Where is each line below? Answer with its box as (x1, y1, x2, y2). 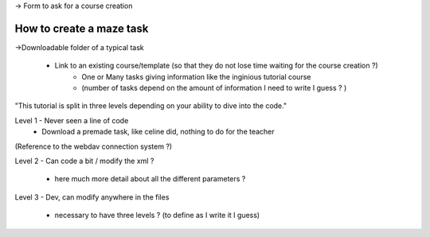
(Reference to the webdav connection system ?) (14, 142, 173, 151)
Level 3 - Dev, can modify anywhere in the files (14, 192, 170, 202)
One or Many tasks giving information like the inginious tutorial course (81, 72, 311, 81)
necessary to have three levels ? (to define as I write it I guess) (54, 211, 260, 220)
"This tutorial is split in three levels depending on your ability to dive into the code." (14, 101, 287, 111)
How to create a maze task (14, 21, 149, 35)
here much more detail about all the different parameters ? (54, 174, 246, 184)
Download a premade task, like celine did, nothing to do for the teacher (41, 127, 275, 137)
